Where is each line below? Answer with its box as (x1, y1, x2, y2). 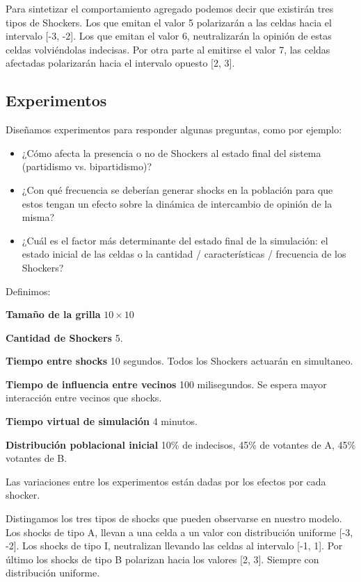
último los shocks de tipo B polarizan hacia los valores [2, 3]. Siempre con (6, 551, 319, 566)
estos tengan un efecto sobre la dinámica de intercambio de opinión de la (22, 196, 332, 210)
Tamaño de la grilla (6, 307, 101, 322)
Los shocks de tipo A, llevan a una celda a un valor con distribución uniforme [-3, (6, 524, 353, 539)
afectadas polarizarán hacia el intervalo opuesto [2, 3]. (6, 56, 235, 70)
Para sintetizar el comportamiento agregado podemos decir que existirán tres (6, 1, 334, 15)
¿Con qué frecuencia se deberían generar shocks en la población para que (22, 182, 333, 197)
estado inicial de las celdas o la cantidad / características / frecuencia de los (22, 247, 346, 261)
